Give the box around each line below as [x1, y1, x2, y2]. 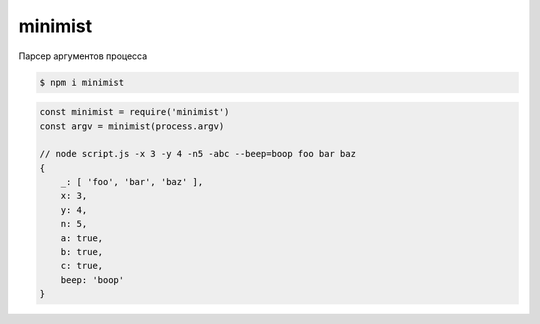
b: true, [60, 246, 104, 258]
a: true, [60, 232, 104, 244]
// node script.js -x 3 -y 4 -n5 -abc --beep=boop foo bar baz [39, 148, 357, 160]
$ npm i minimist [39, 76, 125, 88]
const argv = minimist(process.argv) [39, 120, 225, 132]
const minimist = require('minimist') [39, 106, 230, 118]
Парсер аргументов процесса [18, 50, 148, 62]
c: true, [60, 260, 104, 272]
